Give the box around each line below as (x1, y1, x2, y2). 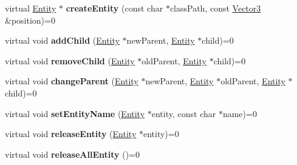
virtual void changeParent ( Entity (5, 75, 138, 87)
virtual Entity (5, 2, 56, 14)
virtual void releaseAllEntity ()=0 (5, 147, 140, 160)
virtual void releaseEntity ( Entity (5, 127, 137, 140)
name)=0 (222, 107, 257, 120)
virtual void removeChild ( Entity (5, 54, 135, 67)
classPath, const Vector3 (169, 2, 261, 14)
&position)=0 (5, 13, 55, 26)
